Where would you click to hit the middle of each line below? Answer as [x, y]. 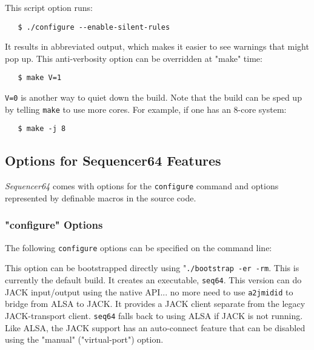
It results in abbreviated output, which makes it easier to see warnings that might [157, 46]
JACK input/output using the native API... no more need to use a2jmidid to [149, 291]
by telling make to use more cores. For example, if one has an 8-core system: [146, 109]
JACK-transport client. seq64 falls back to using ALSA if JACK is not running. [154, 315]
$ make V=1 [40, 78]
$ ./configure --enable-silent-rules [94, 27]
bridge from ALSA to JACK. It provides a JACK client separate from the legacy [155, 304]
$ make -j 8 [42, 129]
